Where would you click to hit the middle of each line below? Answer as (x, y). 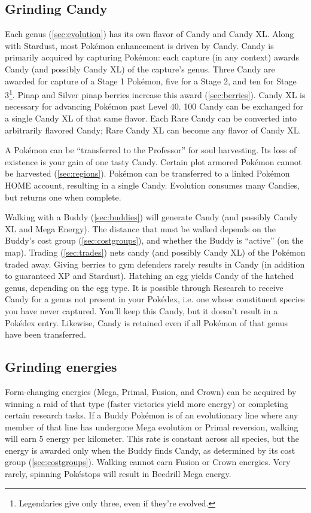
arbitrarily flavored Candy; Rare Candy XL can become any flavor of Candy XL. (153, 130)
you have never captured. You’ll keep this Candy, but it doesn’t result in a (141, 310)
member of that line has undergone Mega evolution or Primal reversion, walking (152, 427)
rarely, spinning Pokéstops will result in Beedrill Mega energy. (118, 474)
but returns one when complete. (63, 197)
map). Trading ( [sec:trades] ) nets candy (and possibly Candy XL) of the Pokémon (155, 252)
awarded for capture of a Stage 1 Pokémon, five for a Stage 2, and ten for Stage (151, 81)
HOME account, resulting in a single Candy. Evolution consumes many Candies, (152, 185)
